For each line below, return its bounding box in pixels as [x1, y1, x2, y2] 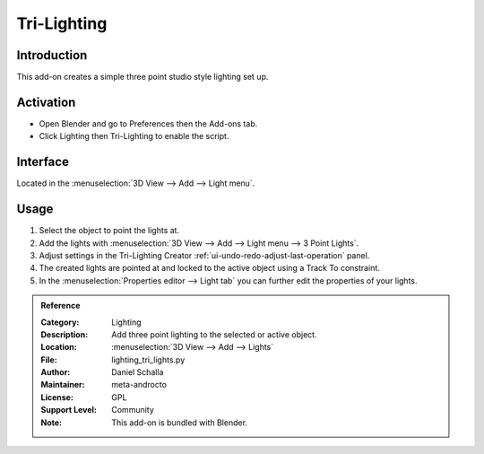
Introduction [16, 48, 88, 63]
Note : [40, 417, 63, 428]
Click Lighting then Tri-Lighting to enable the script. [39, 131, 229, 142]
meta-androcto [111, 380, 168, 390]
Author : [40, 367, 71, 378]
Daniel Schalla [111, 367, 164, 378]
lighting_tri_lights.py [111, 354, 186, 365]
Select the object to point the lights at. [39, 225, 179, 236]
